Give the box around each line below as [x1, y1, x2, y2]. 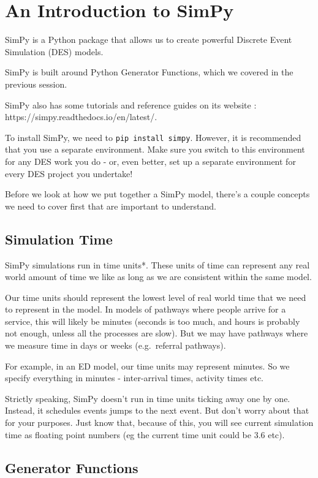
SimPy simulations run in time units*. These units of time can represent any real [5, 258, 310, 271]
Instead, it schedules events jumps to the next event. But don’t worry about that [5, 404, 309, 417]
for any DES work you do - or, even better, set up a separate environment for [5, 154, 296, 167]
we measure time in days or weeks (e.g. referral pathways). [5, 339, 226, 352]
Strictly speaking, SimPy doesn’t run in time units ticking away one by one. [5, 392, 290, 404]
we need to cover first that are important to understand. [5, 199, 216, 212]
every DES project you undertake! [5, 167, 133, 180]
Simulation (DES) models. [5, 45, 104, 58]
